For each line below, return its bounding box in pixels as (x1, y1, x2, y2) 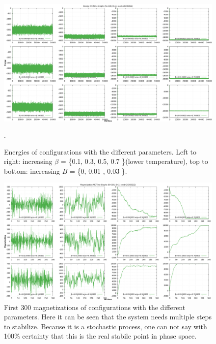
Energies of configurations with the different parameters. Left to (4, 146, 197, 156)
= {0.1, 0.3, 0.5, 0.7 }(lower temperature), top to (60, 156, 208, 166)
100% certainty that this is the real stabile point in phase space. (4, 331, 197, 341)
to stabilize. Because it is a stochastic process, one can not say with (4, 321, 207, 331)
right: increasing (4, 156, 53, 166)
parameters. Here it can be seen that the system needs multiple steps (4, 312, 212, 322)
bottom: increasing (4, 165, 60, 176)
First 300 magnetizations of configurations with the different (4, 302, 186, 312)
